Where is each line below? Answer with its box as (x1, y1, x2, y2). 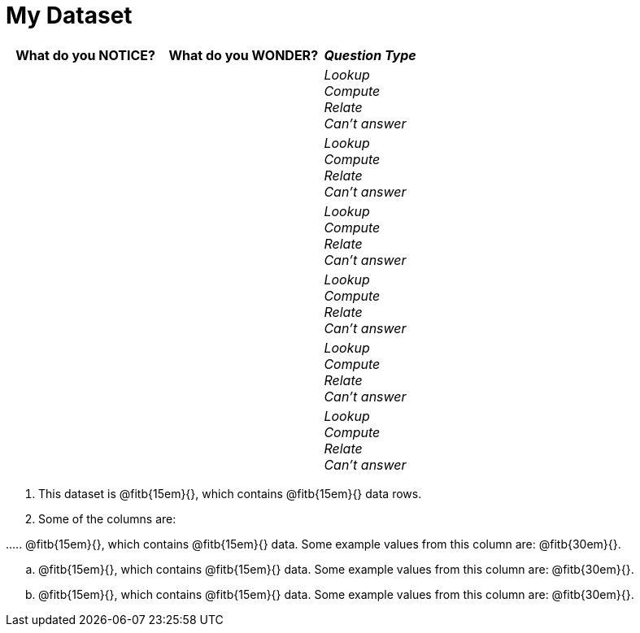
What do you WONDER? (168, 46, 319, 63)
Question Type (324, 46, 416, 63)
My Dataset (6, 2, 133, 29)
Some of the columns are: (38, 511, 176, 526)
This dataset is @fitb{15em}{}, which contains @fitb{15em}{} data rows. (38, 486, 422, 501)
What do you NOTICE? (15, 46, 155, 63)
